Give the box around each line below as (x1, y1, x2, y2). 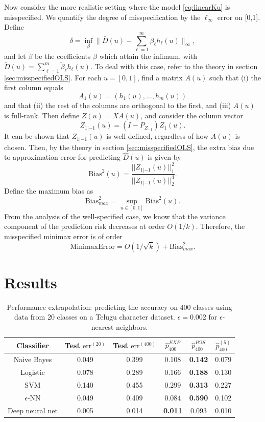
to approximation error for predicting (4, 152, 121, 162)
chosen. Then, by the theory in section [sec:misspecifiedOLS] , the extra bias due (4, 141, 254, 152)
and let (4, 51, 26, 61)
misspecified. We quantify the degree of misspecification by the (4, 11, 201, 22)
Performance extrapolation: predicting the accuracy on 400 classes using (7, 301, 232, 312)
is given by (148, 152, 181, 162)
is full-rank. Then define (4, 110, 80, 120)
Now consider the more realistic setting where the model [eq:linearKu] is (4, 2, 230, 12)
